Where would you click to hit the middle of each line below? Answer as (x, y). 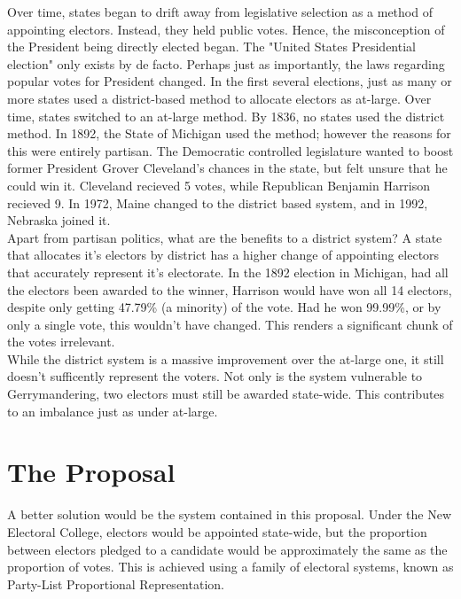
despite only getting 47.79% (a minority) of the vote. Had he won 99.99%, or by (224, 307)
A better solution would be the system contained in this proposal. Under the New (230, 514)
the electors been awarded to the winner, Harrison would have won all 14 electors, (230, 289)
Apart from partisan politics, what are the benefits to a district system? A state (225, 237)
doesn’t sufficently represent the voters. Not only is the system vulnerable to (215, 376)
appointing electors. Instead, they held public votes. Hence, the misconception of (226, 29)
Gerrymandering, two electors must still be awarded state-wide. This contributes (226, 394)
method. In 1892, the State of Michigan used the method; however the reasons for (229, 133)
